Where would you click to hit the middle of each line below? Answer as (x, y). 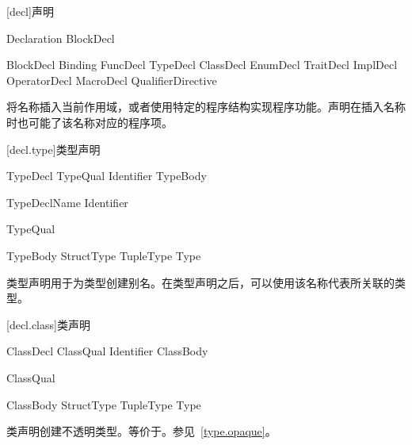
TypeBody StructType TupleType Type (104, 255)
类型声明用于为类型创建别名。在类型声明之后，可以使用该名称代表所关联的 (200, 282)
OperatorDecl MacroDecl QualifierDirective (112, 80)
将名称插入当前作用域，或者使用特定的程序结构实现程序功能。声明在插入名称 (206, 107)
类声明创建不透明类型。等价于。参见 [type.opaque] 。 (141, 431)
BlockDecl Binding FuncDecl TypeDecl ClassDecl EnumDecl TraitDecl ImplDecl (202, 65)
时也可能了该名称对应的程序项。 (90, 122)
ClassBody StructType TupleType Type (104, 404)
